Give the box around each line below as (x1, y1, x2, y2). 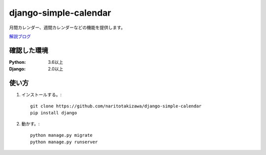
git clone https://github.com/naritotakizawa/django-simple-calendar (30, 103, 202, 109)
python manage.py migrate (30, 132, 93, 138)
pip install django (30, 110, 77, 115)
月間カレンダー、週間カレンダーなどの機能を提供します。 (9, 25, 126, 30)
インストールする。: (21, 92, 62, 98)
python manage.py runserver (30, 139, 98, 145)
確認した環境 (9, 46, 48, 54)
